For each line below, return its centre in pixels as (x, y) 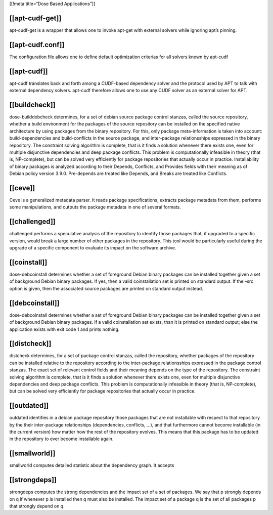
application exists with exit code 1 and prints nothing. (64, 329)
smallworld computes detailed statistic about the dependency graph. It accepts (92, 465)
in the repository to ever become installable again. (61, 439)
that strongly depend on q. (37, 506)
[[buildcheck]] (32, 104)
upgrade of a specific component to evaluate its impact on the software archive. (93, 248)
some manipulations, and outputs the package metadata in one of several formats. (95, 207)
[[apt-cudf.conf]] (37, 45)
